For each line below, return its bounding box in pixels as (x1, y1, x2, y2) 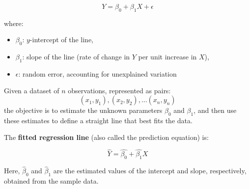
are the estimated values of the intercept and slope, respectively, (53, 165, 247, 176)
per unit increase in (138, 52, 197, 62)
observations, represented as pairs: (68, 85, 171, 95)
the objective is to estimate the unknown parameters (4, 105, 163, 115)
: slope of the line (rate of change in (22, 52, 130, 62)
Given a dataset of (4, 85, 59, 95)
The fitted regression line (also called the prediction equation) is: (4, 132, 209, 142)
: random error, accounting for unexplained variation (18, 68, 177, 79)
